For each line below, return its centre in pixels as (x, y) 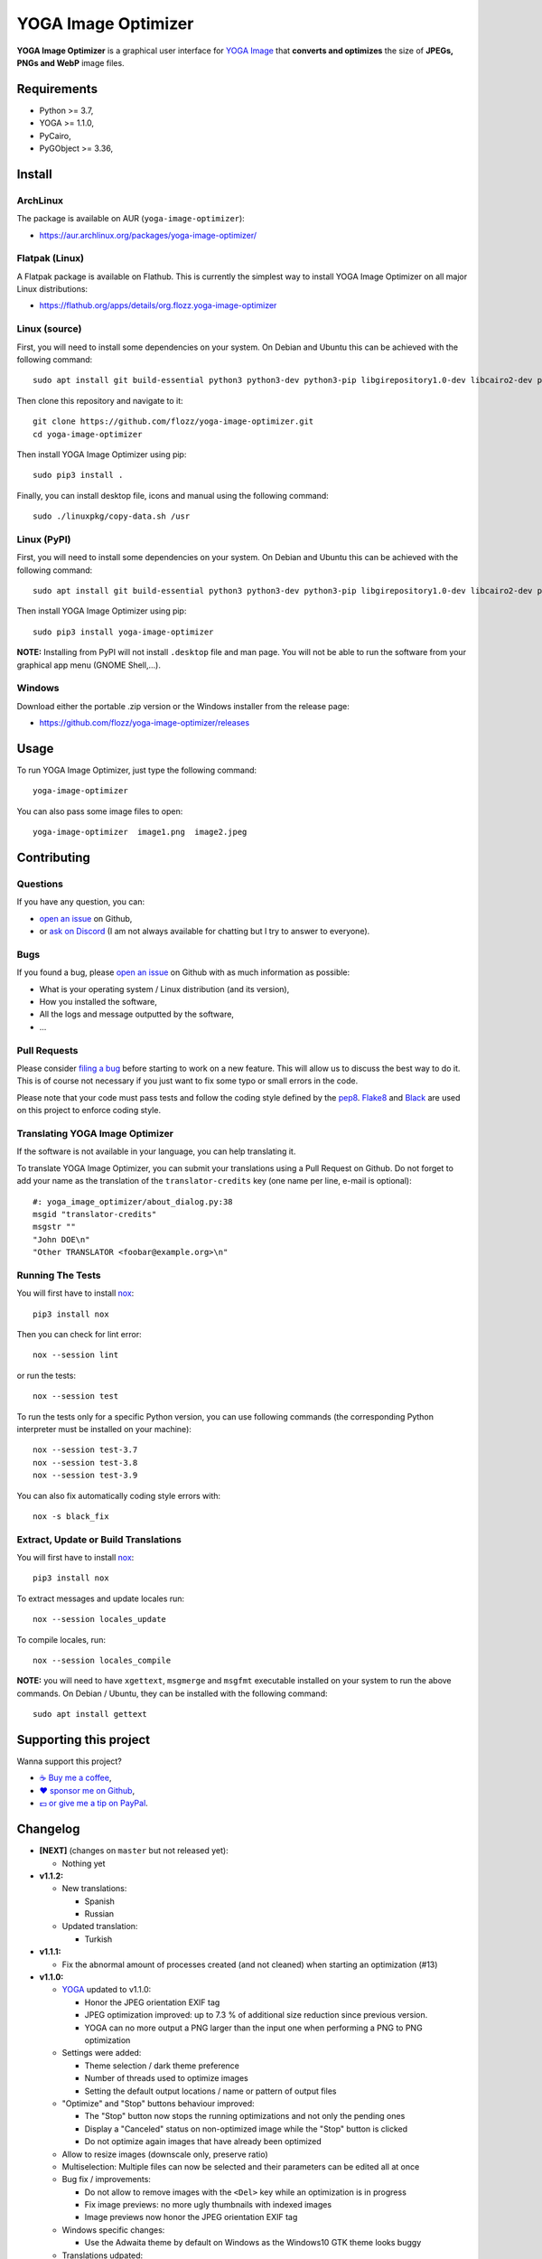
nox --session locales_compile (102, 1660)
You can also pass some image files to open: (100, 811)
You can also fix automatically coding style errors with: (119, 1495)
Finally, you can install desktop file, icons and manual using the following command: (173, 495)
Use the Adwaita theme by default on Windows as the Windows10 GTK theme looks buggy (253, 2243)
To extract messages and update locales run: (101, 1598)
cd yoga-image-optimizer (88, 434)
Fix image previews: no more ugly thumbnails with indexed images (208, 2205)
